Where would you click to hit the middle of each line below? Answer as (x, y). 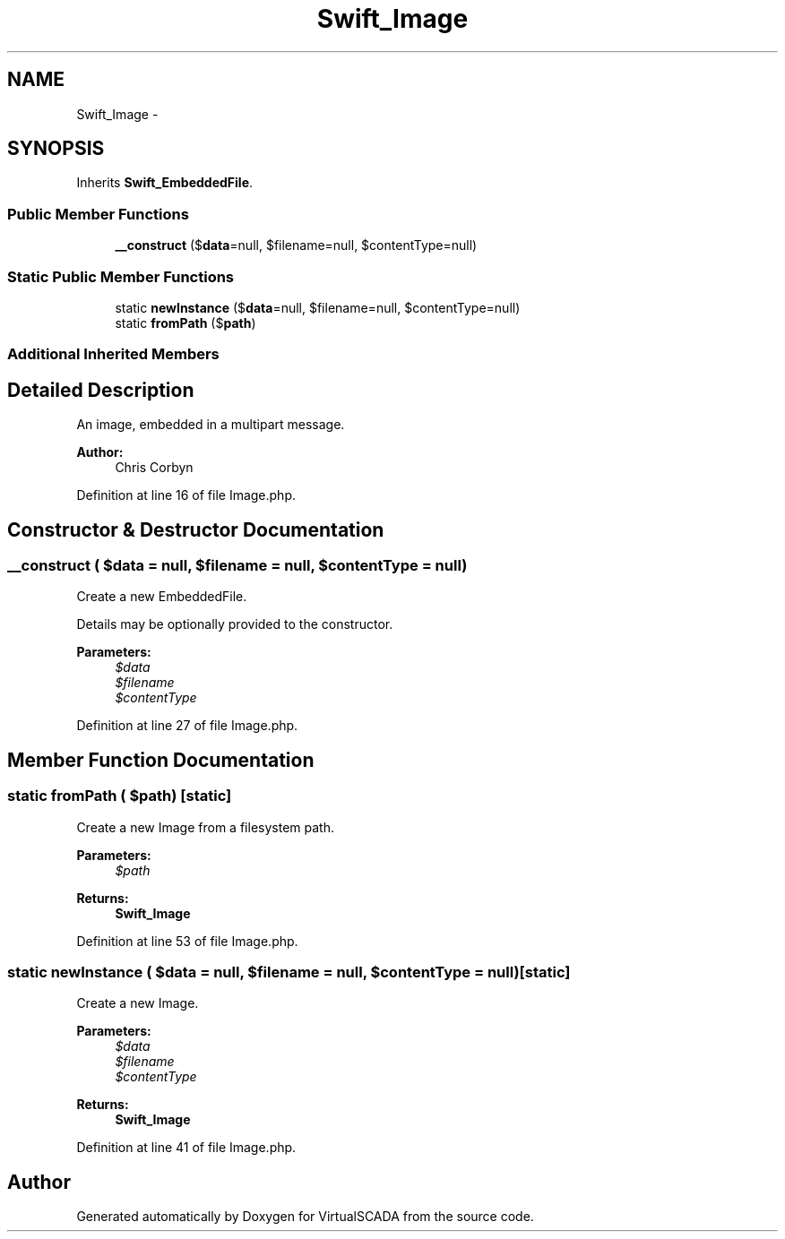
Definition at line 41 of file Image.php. (186, 1148)
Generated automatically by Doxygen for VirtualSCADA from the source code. (305, 1217)
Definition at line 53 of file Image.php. (187, 941)
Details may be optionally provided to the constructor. (235, 624)
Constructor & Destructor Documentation (196, 529)
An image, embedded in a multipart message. (211, 425)
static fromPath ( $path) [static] (120, 796)
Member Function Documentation (161, 760)
